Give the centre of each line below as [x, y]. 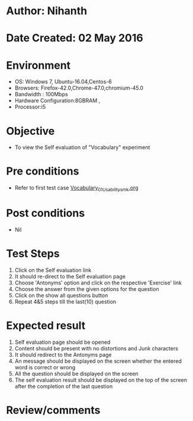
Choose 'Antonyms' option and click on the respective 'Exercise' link [98, 283]
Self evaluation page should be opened [62, 342]
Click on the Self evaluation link [53, 270]
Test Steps [33, 254]
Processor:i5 [30, 107]
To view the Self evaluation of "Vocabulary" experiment [82, 147]
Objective [30, 131]
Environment [38, 65]
